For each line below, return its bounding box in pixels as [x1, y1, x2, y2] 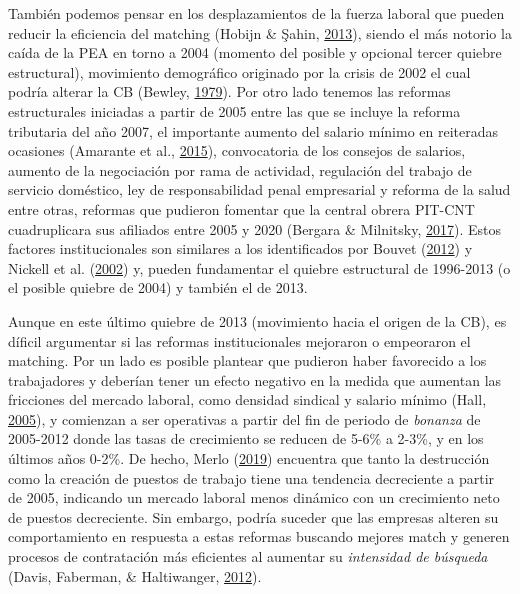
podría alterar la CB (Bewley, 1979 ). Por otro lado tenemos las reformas [8, 81, 451, 102]
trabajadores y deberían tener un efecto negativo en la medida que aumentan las [8, 369, 502, 390]
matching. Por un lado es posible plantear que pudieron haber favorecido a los [8, 350, 487, 371]
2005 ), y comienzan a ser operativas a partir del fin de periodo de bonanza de [8, 408, 481, 429]
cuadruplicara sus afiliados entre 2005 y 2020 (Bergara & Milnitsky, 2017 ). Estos [8, 218, 502, 239]
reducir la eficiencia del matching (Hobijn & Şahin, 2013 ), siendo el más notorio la [8, 22, 512, 43]
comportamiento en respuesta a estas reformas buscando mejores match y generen [8, 526, 510, 547]
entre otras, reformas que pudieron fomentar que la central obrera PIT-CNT [8, 198, 475, 219]
